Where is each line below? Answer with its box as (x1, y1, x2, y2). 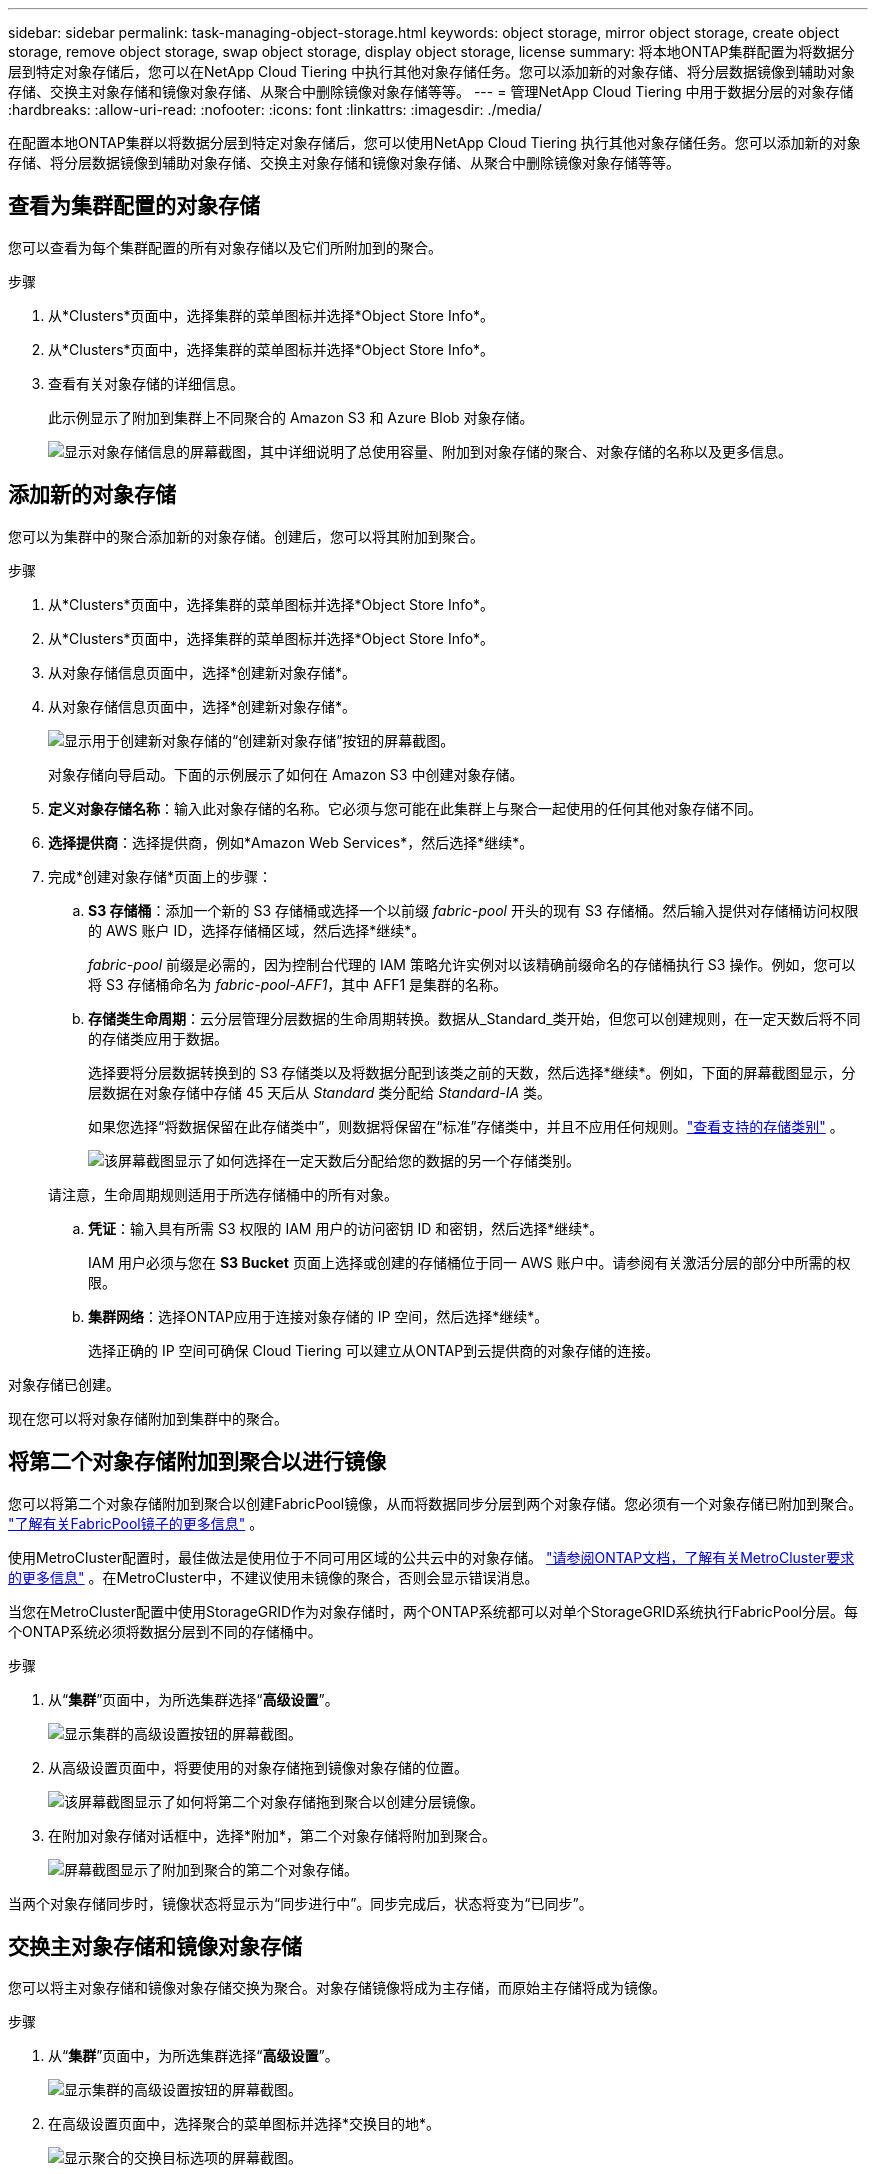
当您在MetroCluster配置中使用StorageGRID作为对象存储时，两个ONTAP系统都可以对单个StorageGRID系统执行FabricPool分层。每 (8, 1602, 858, 1620)
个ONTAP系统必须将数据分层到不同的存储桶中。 (8, 1622, 322, 1640)
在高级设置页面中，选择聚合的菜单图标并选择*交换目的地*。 (48, 2115, 441, 2133)
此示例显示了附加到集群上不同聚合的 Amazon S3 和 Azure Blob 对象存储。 (48, 408, 534, 426)
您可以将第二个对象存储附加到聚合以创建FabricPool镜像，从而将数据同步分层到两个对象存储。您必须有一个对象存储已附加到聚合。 (8, 1494, 863, 1512)
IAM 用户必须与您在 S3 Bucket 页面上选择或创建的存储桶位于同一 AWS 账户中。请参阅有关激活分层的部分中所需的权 (88, 1253, 851, 1271)
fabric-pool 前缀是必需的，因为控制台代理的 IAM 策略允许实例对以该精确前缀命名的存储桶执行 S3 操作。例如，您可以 (88, 955, 856, 973)
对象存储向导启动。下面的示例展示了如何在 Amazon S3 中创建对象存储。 (48, 765, 524, 783)
